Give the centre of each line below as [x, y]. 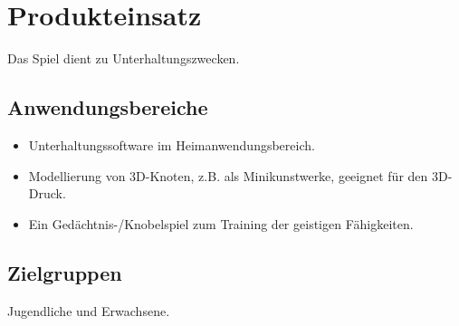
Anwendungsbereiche [108, 107]
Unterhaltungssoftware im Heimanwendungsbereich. [172, 144]
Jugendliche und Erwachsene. [89, 310]
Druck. [47, 193]
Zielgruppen [65, 272]
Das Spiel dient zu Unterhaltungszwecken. [124, 58]
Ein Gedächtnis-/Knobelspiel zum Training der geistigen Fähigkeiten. [221, 223]
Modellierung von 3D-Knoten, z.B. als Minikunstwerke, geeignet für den [228, 175]
